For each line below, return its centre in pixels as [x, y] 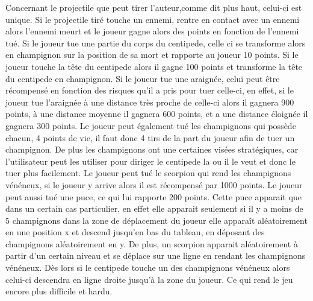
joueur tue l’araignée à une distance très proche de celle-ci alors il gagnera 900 [150, 102]
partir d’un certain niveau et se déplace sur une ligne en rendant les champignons [156, 255]
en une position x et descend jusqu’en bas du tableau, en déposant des [135, 232]
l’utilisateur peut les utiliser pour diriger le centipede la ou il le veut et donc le [150, 161]
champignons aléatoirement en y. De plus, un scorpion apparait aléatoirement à [152, 243]
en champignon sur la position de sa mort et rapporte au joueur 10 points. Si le [152, 55]
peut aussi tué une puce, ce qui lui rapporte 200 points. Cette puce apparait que [153, 196]
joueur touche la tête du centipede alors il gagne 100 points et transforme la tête [154, 66]
